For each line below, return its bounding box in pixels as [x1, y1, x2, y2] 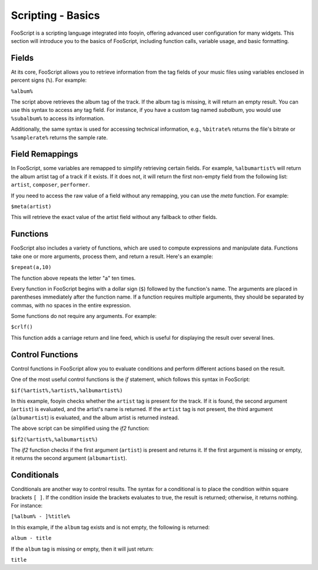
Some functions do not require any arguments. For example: [11, 313, 157, 320]
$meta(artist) [11, 203, 52, 210]
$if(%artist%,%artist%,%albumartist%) [11, 387, 123, 394]
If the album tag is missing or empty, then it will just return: [11, 545, 154, 552]
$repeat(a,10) [11, 264, 52, 271]
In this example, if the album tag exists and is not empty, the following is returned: [11, 523, 210, 531]
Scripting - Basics [11, 9, 100, 22]
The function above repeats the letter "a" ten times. [11, 274, 136, 281]
